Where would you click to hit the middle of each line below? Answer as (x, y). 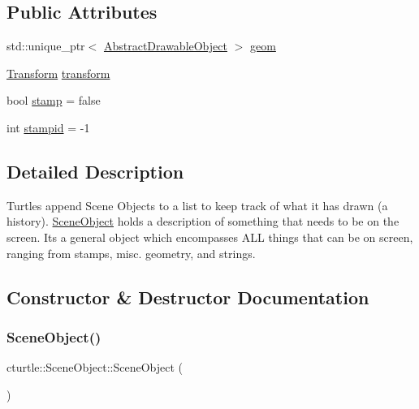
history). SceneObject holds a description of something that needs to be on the (203, 221)
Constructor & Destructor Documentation (188, 297)
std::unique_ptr (46, 46)
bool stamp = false (54, 100)
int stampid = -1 (48, 127)
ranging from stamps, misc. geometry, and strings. (131, 253)
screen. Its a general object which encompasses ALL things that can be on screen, (210, 237)
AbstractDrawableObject (165, 46)
